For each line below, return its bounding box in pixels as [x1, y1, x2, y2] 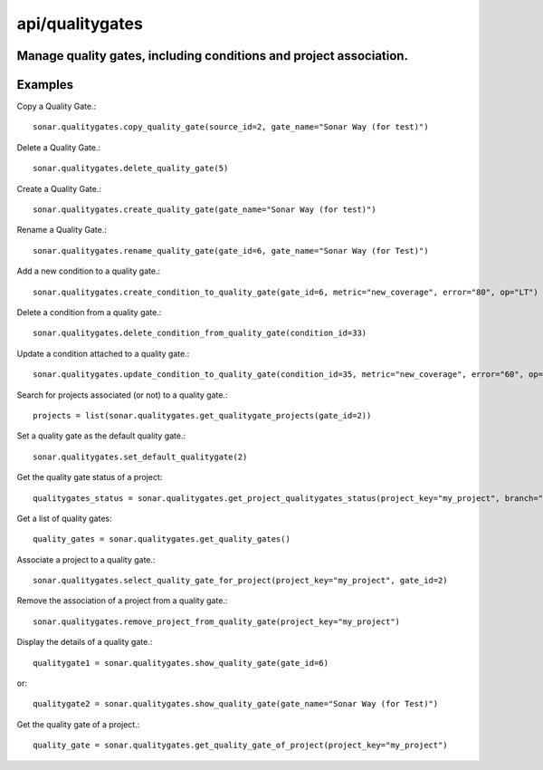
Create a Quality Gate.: [16, 183, 102, 194]
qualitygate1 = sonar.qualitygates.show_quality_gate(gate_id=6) [33, 658, 329, 668]
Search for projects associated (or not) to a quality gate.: [16, 390, 228, 400]
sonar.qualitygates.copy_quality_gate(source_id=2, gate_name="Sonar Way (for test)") [33, 122, 429, 132]
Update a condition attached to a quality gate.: [16, 348, 190, 359]
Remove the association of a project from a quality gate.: [16, 595, 228, 606]
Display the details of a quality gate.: [16, 637, 153, 648]
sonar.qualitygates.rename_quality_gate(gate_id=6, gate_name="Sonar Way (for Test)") [33, 245, 429, 255]
